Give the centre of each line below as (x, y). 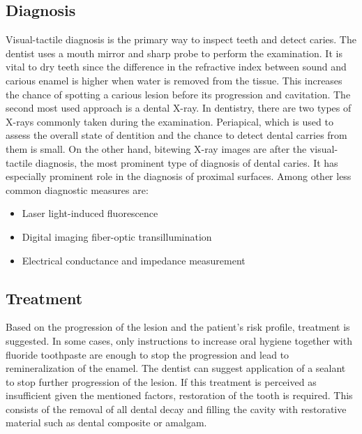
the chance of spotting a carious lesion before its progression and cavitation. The (178, 94)
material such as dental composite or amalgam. (106, 422)
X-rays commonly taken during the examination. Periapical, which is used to (169, 121)
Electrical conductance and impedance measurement (134, 260)
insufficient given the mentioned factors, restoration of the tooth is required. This (179, 395)
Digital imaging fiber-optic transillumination (117, 236)
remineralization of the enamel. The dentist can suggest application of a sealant (176, 368)
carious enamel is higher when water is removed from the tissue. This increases (174, 80)
